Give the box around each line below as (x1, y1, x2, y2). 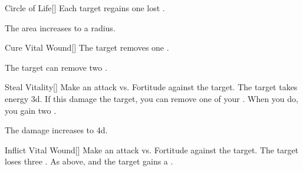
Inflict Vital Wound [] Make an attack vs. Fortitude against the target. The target (5, 143, 299, 156)
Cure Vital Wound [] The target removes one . (5, 41, 169, 54)
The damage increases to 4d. (5, 124, 108, 136)
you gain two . (5, 104, 57, 116)
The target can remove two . (5, 61, 107, 73)
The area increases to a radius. (5, 21, 116, 34)
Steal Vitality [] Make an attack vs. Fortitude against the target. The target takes (5, 81, 298, 93)
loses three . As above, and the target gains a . (5, 155, 173, 167)
